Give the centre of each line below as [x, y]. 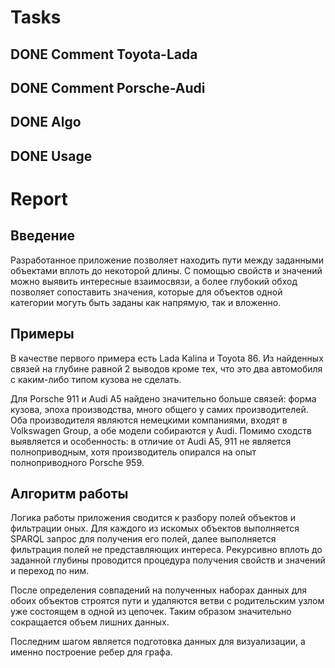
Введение [43, 236]
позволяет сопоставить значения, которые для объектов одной [146, 292]
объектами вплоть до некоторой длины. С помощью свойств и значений [166, 270]
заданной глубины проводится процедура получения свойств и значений [168, 560]
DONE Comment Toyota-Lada [104, 54]
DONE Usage [51, 156]
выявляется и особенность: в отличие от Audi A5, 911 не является [151, 441]
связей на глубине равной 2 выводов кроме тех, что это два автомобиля [166, 368]
